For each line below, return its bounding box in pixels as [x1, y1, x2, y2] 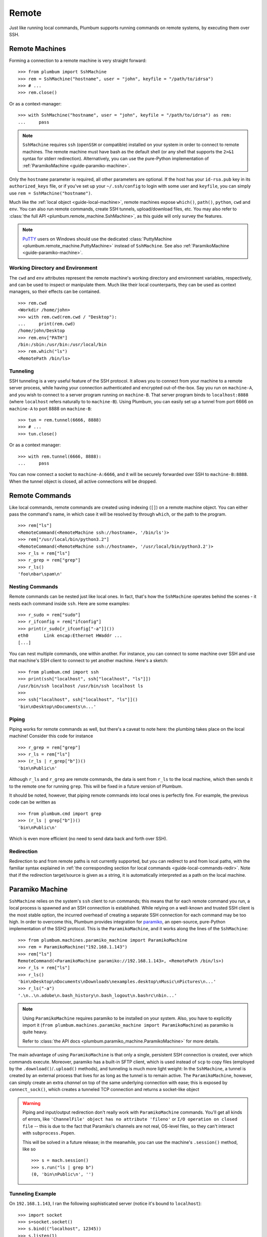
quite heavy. [22, 1029, 48, 1035]
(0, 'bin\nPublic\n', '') [31, 1172, 94, 1177]
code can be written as [9, 799, 56, 805]
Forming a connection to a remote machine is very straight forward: [9, 57, 147, 63]
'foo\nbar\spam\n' [18, 571, 63, 577]
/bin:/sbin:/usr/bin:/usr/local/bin [18, 342, 107, 347]
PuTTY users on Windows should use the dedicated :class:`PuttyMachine [22, 236, 172, 242]
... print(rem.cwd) [18, 321, 76, 327]
